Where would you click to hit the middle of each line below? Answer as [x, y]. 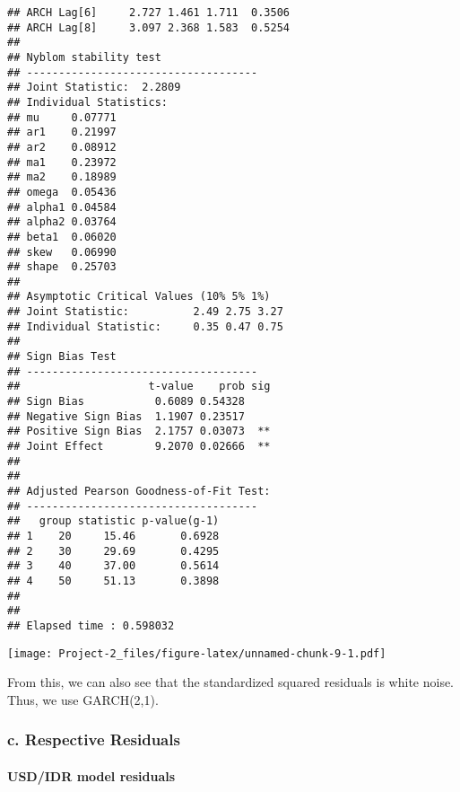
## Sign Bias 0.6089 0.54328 [126, 402]
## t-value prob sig [139, 387]
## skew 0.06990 [62, 252]
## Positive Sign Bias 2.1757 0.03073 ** [139, 431]
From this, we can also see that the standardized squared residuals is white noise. [231, 682]
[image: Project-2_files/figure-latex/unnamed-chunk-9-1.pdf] [197, 653]
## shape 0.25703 [62, 267]
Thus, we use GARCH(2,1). [83, 699]
